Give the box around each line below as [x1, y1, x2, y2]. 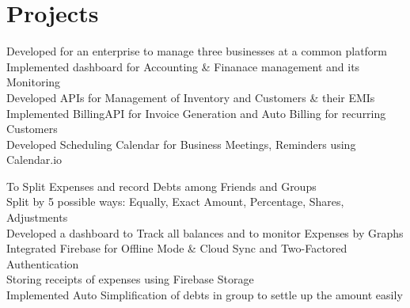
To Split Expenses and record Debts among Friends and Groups [6, 177, 317, 194]
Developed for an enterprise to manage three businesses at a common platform [6, 43, 388, 59]
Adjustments [6, 209, 68, 226]
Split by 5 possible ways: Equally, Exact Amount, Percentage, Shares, [6, 193, 344, 210]
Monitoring [6, 74, 61, 90]
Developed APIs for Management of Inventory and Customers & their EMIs [6, 89, 375, 105]
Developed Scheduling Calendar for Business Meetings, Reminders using [6, 135, 356, 152]
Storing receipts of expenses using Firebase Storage [6, 271, 254, 287]
